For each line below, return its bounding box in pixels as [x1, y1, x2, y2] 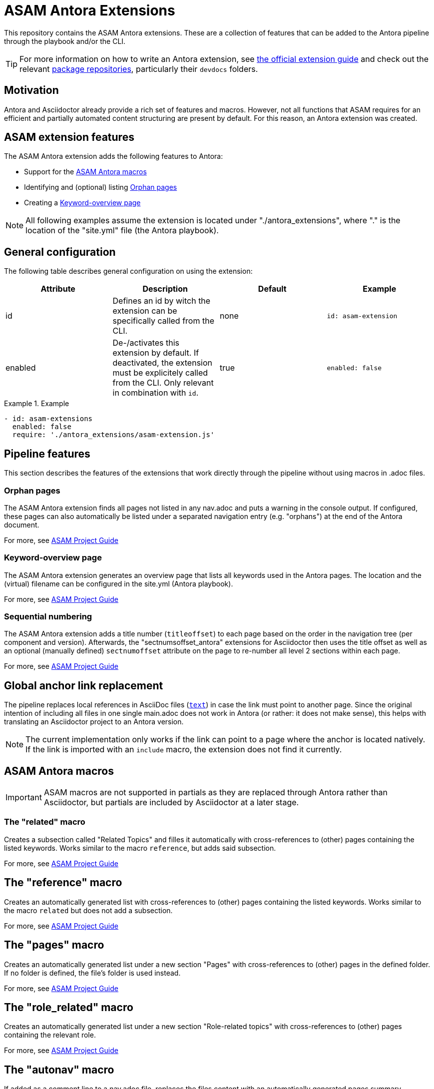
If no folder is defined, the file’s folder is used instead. [4, 968, 181, 977]
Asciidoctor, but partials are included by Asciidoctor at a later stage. [43, 797, 299, 808]
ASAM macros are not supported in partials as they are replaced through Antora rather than [43, 787, 388, 798]
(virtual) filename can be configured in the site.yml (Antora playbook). [4, 579, 233, 588]
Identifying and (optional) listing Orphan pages [24, 183, 177, 192]
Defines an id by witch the [112, 296, 211, 306]
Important [5, 792, 42, 803]
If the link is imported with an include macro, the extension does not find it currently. [25, 744, 342, 755]
